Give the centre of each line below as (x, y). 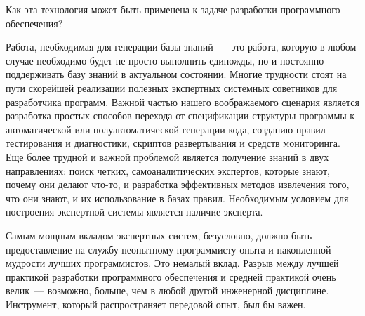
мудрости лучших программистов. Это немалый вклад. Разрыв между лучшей (172, 263)
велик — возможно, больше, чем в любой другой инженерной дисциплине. (167, 290)
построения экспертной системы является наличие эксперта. (134, 212)
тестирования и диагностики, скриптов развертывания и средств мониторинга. (173, 143)
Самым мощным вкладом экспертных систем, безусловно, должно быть (159, 235)
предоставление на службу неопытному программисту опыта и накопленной (168, 249)
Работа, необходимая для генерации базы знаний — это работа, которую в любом (181, 47)
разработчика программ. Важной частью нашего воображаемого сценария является (182, 101)
